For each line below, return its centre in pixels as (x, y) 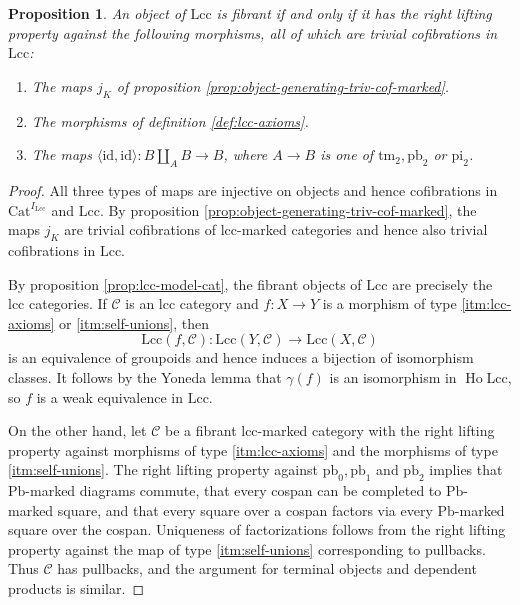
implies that (466, 469)
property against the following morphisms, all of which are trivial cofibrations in (253, 32)
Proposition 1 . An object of (97, 13)
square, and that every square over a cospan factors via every (245, 509)
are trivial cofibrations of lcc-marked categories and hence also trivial (276, 229)
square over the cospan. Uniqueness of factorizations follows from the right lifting (257, 529)
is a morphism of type (389, 303)
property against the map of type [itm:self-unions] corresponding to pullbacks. (247, 548)
